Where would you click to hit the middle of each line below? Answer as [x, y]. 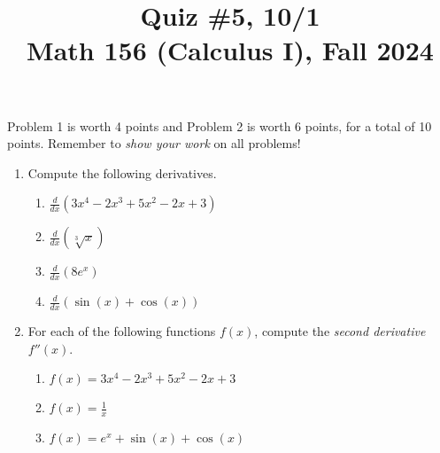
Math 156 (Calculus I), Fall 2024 [230, 50]
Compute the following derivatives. [122, 172]
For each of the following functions [122, 331]
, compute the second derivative [340, 331]
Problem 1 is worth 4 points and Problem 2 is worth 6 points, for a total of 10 [220, 125]
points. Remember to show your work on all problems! [154, 143]
